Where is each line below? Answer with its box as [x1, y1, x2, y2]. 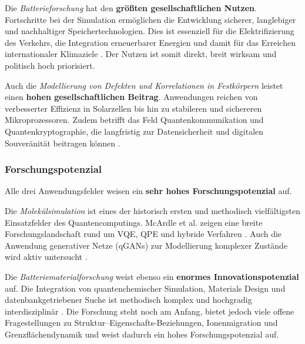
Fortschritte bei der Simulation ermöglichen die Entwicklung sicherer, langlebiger [5, 13, 296, 25]
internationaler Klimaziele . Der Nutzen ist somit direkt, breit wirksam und [5, 48, 277, 60]
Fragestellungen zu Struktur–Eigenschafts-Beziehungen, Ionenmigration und [5, 316, 278, 329]
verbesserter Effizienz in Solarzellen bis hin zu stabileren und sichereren [5, 102, 262, 114]
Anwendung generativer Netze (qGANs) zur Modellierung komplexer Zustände [5, 239, 288, 251]
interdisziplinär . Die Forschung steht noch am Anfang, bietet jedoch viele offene [5, 305, 294, 317]
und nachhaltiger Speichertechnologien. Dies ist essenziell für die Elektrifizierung [5, 25, 294, 37]
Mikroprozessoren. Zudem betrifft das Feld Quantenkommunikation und [5, 113, 264, 126]
